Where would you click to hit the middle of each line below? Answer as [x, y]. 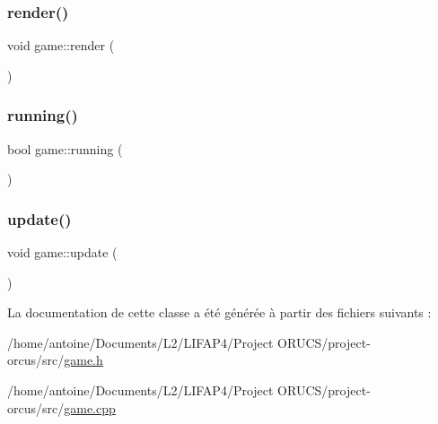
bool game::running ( [65, 148]
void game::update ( [62, 252]
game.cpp [90, 407]
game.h [83, 360]
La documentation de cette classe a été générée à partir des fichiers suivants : [219, 312]
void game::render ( [61, 45]
